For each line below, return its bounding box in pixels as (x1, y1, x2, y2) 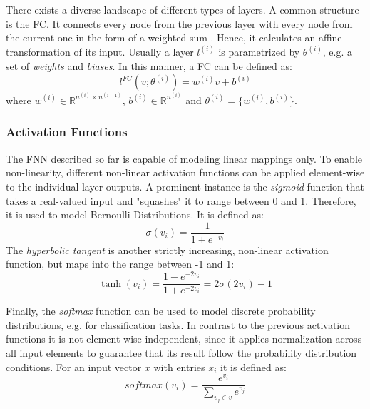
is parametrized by (218, 44, 300, 59)
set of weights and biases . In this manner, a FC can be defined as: (6, 58, 292, 73)
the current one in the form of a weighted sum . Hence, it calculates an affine (6, 30, 342, 45)
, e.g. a (322, 44, 352, 59)
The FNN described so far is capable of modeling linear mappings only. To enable (6, 151, 362, 166)
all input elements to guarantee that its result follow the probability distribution (6, 345, 357, 360)
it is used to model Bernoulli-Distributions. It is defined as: (6, 207, 264, 222)
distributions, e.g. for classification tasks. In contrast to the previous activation (6, 317, 351, 332)
